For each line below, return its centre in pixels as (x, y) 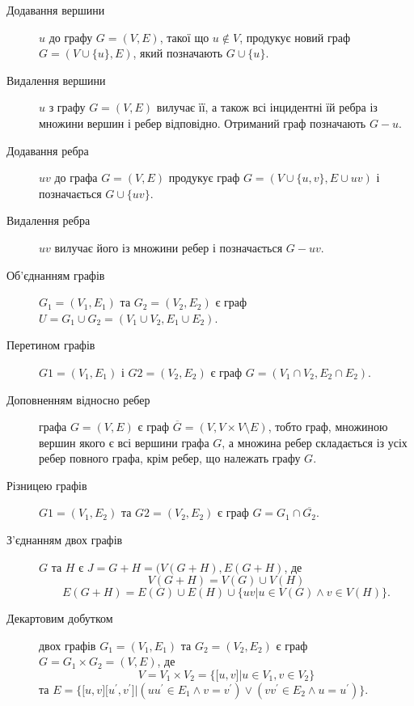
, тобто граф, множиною (328, 427)
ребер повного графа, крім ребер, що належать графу (170, 458)
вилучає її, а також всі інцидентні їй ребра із (267, 107)
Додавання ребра (48, 150)
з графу (67, 107)
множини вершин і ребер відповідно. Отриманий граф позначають (203, 123)
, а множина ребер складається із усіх (315, 442)
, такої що (184, 37)
